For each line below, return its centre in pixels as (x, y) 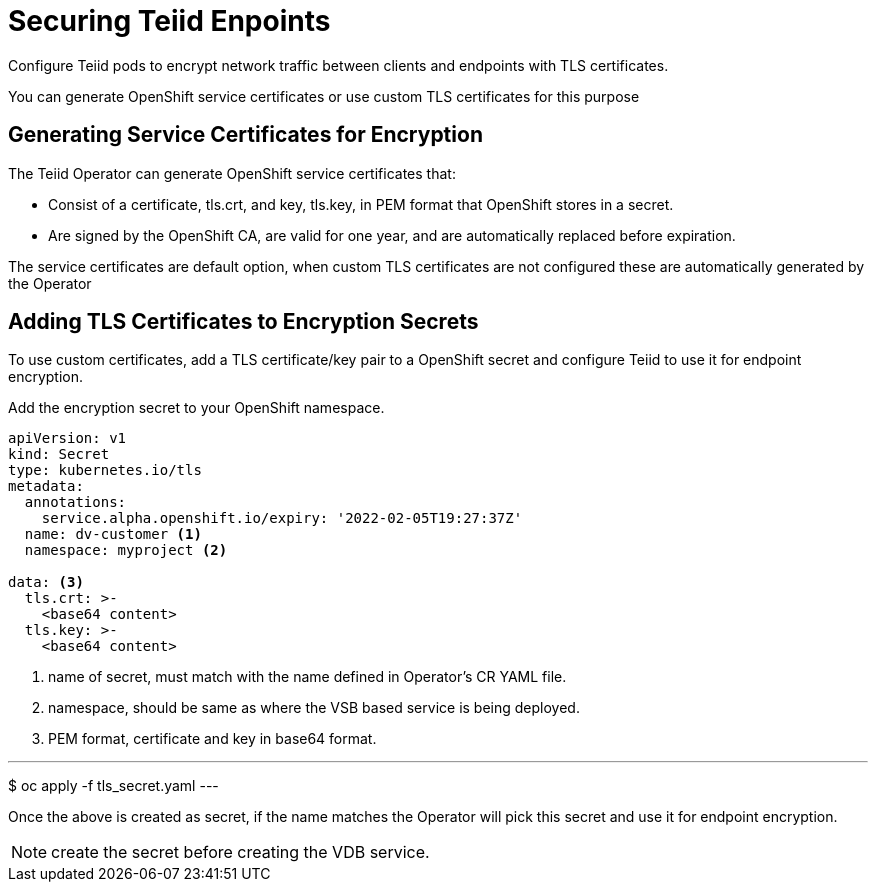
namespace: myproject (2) (126, 550)
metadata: (46, 486)
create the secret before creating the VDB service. (240, 852)
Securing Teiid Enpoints (169, 21)
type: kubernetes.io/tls (105, 470)
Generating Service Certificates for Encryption (245, 135)
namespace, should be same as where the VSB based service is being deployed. (314, 708)
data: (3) (46, 582)
